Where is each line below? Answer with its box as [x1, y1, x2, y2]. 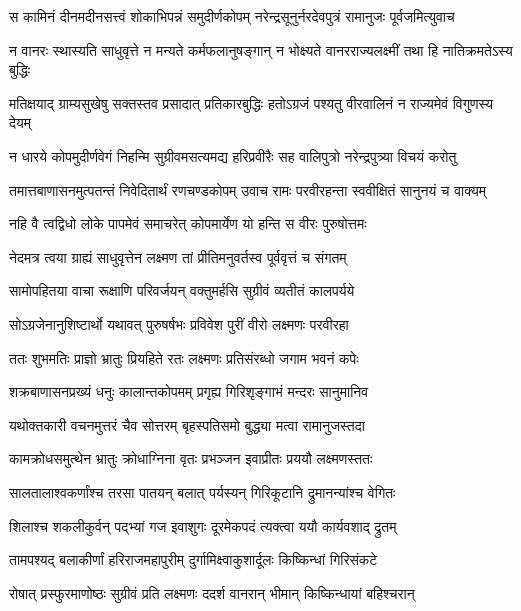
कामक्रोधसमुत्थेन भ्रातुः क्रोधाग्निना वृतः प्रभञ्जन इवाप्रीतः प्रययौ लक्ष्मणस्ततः [9, 448, 373, 469]
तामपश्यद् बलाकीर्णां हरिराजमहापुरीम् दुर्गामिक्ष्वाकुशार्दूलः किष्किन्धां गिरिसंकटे [9, 549, 378, 570]
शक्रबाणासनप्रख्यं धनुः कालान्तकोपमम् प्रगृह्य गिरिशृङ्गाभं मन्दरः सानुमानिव [9, 381, 369, 402]
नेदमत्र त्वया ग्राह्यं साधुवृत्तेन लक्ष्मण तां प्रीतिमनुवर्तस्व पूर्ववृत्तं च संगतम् [9, 246, 347, 267]
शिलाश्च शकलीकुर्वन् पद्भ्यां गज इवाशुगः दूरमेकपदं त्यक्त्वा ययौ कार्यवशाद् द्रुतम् [9, 515, 397, 536]
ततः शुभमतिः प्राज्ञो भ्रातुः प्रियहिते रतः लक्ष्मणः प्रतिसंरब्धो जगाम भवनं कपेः [9, 347, 359, 368]
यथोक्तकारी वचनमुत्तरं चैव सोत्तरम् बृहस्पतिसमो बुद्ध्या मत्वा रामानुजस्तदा [9, 414, 365, 435]
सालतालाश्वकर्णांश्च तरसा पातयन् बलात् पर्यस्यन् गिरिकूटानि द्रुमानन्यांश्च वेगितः [9, 481, 396, 502]
